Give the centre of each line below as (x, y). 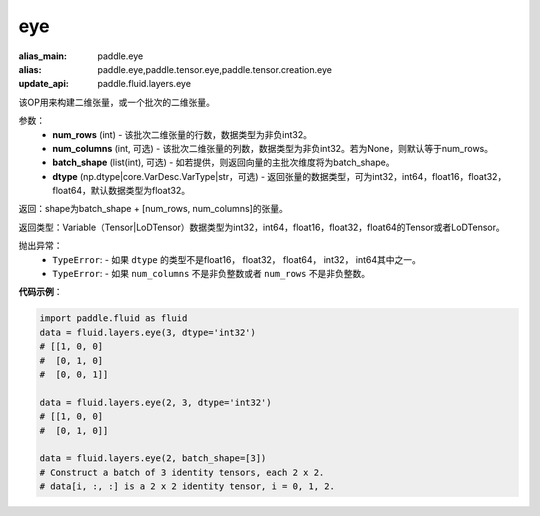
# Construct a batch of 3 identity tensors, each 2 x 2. (182, 472)
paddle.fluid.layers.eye (144, 84)
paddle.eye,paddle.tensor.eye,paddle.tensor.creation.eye (214, 69)
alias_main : (42, 56)
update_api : (43, 84)
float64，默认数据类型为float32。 (121, 191)
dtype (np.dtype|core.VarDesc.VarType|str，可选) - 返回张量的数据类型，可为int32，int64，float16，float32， (279, 176)
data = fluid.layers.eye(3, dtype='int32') (148, 332)
